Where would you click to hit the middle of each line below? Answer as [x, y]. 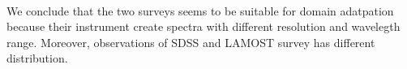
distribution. [37, 58]
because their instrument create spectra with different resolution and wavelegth [203, 26]
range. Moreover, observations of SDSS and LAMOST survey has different [191, 42]
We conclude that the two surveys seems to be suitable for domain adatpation [200, 10]
